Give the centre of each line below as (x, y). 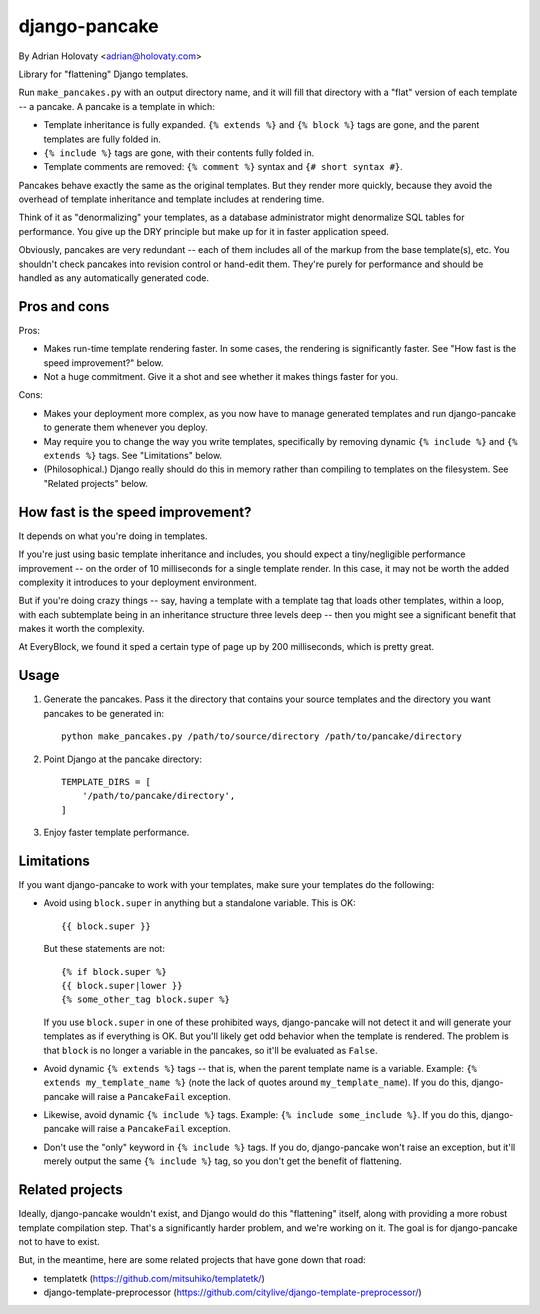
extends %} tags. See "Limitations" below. (133, 456)
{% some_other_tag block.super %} (145, 999)
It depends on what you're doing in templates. (113, 536)
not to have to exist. (59, 1241)
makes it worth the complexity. (81, 629)
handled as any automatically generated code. (114, 278)
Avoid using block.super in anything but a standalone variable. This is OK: (199, 903)
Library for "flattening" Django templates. (103, 74)
